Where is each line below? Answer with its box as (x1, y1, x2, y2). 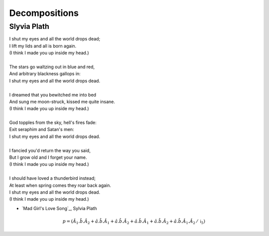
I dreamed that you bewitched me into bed (9, 92, 97, 98)
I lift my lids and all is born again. (9, 43, 77, 49)
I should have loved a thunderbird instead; (9, 175, 96, 181)
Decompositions (9, 7, 79, 18)
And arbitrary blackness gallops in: (9, 71, 81, 77)
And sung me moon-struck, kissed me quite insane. (9, 99, 116, 105)
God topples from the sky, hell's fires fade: (9, 119, 97, 125)
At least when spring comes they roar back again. (9, 182, 112, 188)
